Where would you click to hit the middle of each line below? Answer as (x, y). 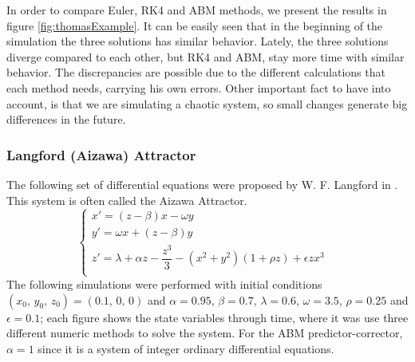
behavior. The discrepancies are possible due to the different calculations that (196, 72)
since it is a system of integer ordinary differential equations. (186, 348)
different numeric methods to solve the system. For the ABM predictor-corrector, (205, 333)
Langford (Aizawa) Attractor (101, 154)
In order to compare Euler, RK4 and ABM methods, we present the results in (197, 10)
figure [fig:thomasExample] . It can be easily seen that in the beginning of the (195, 25)
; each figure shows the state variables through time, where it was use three (224, 317)
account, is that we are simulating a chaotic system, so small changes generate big (207, 103)
